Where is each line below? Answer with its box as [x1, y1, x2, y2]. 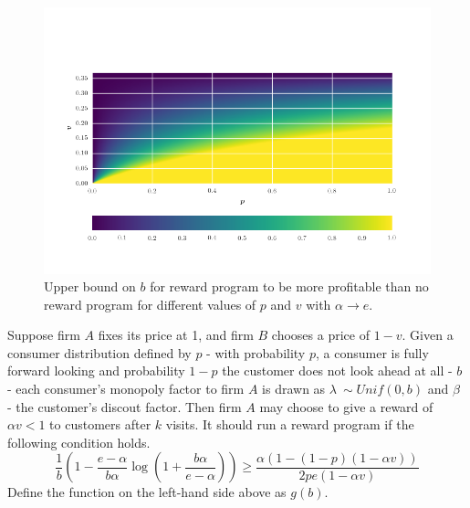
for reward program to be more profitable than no [150, 277, 429, 296]
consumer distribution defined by [7, 343, 192, 362]
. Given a [402, 325, 454, 344]
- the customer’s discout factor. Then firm [7, 397, 242, 416]
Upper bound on [44, 277, 136, 296]
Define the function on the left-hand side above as [7, 482, 287, 502]
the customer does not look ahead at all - [222, 361, 453, 380]
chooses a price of [271, 325, 370, 344]
